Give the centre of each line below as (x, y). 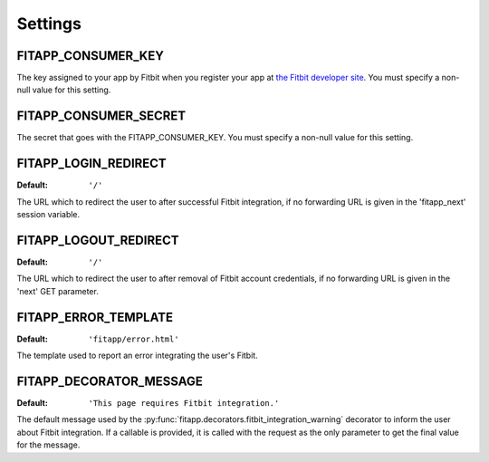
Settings (49, 24)
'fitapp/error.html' (134, 339)
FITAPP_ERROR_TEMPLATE (95, 317)
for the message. (48, 445)
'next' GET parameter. (58, 291)
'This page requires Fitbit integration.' (184, 403)
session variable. (48, 215)
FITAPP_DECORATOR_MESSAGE (110, 381)
